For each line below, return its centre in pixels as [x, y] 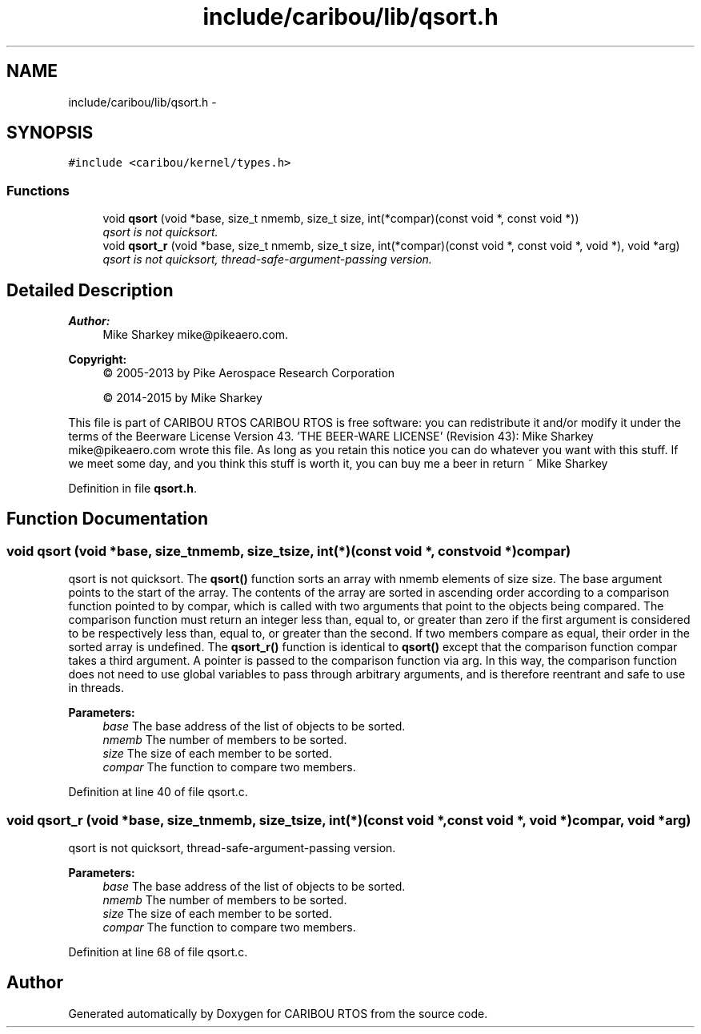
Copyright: [98, 360]
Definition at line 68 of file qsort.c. [158, 952]
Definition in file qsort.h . [132, 489]
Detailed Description [90, 290]
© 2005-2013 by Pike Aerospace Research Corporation [249, 373]
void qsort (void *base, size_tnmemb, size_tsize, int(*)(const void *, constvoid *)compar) [289, 551]
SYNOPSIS [50, 133]
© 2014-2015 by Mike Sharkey [182, 398]
